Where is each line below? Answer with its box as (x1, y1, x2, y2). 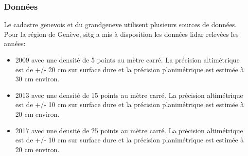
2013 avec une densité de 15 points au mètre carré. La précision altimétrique (15, 90, 243, 100)
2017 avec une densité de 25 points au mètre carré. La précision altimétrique (15, 125, 243, 135)
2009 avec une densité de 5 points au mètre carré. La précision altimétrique (15, 55, 240, 64)
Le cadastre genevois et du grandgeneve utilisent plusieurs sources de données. (4, 19, 237, 30)
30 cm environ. (15, 74, 60, 84)
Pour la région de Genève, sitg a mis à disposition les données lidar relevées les (4, 29, 239, 39)
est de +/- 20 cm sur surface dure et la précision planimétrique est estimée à (15, 64, 244, 74)
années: (4, 38, 26, 48)
